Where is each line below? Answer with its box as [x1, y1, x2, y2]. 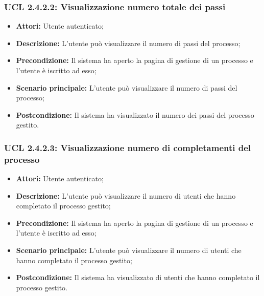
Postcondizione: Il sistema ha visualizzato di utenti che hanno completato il [16, 272, 260, 283]
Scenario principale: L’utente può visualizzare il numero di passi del [16, 82, 237, 93]
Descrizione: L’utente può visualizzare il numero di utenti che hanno [16, 190, 236, 201]
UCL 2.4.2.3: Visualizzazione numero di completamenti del [4, 141, 251, 154]
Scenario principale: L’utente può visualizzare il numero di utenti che [16, 245, 242, 256]
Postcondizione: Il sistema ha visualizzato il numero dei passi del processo [16, 109, 254, 120]
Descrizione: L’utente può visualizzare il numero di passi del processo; [16, 37, 241, 48]
